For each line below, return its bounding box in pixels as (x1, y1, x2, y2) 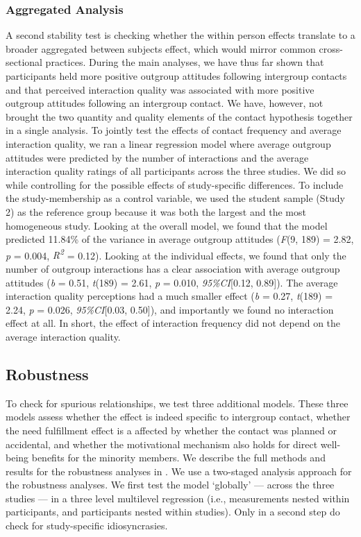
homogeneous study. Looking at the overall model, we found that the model (6, 218, 328, 232)
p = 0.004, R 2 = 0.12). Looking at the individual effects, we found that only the (6, 246, 346, 262)
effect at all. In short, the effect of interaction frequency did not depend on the (6, 316, 341, 330)
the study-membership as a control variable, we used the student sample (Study (6, 191, 346, 205)
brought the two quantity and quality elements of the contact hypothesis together (6, 109, 353, 123)
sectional (6, 55, 42, 69)
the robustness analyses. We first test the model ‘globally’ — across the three (6, 477, 335, 492)
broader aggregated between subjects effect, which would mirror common (6, 41, 316, 56)
